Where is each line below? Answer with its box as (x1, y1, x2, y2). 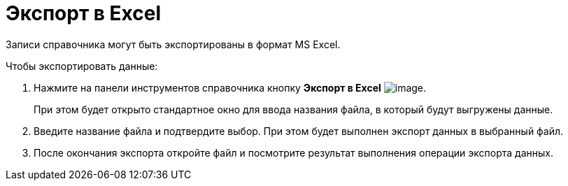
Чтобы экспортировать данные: (6, 59, 158, 72)
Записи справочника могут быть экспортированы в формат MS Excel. (6, 38, 341, 50)
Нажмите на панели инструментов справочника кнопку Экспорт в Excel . (34, 81, 427, 94)
